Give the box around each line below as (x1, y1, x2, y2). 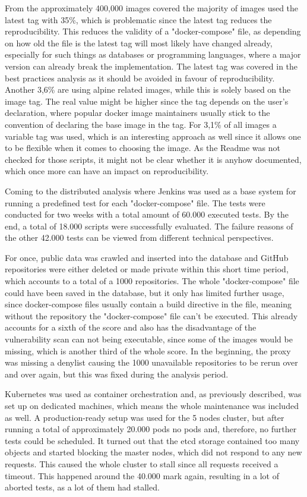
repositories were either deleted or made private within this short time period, (5, 263, 289, 275)
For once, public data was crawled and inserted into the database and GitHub (5, 251, 289, 263)
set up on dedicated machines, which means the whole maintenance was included (5, 400, 299, 411)
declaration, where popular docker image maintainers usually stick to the (5, 106, 270, 119)
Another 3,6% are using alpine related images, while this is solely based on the (5, 83, 291, 96)
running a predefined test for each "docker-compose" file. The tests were (5, 196, 265, 209)
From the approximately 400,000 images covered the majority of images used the (5, 2, 299, 14)
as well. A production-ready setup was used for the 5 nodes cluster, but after (5, 411, 284, 423)
